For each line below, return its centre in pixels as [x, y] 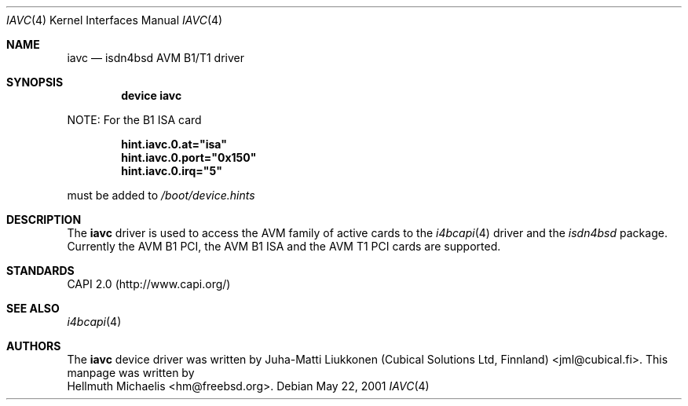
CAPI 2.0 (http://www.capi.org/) [149, 284]
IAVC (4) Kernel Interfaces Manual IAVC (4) [115, 20]
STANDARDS [40, 271]
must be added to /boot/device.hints [161, 195]
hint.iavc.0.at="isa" [174, 144]
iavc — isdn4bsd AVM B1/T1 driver [156, 58]
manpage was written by [131, 373]
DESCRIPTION [44, 219]
